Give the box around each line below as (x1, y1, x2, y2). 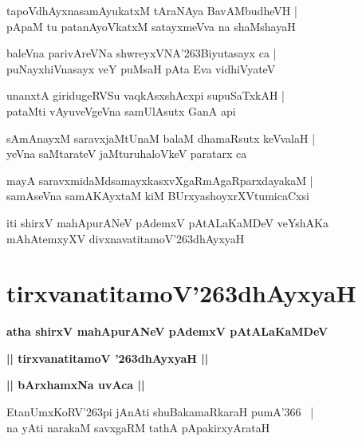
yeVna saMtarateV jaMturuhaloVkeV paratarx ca (6, 145, 247, 162)
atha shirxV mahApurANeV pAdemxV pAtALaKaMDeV (6, 323, 329, 340)
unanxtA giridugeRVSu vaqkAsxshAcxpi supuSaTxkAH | (6, 87, 285, 104)
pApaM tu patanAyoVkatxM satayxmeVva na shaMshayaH (6, 18, 296, 34)
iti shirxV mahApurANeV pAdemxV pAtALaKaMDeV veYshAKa (6, 214, 329, 230)
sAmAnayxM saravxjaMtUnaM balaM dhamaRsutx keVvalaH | (6, 129, 316, 146)
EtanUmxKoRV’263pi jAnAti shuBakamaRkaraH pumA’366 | (6, 404, 314, 420)
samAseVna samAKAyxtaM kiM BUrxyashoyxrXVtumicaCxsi (6, 187, 309, 204)
